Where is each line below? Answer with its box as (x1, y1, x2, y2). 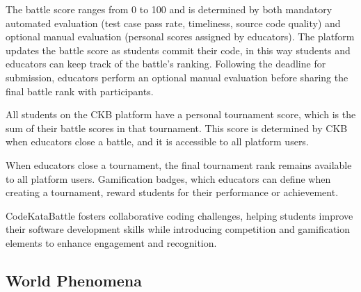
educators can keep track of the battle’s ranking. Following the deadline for (6, 56, 326, 71)
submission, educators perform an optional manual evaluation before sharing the (6, 70, 348, 84)
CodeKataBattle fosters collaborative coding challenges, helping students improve (6, 208, 353, 222)
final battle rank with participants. (6, 83, 154, 98)
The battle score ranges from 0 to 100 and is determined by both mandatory (6, 2, 332, 16)
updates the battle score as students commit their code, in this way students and (6, 42, 351, 57)
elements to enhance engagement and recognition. (6, 235, 217, 250)
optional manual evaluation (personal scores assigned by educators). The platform (6, 29, 355, 44)
